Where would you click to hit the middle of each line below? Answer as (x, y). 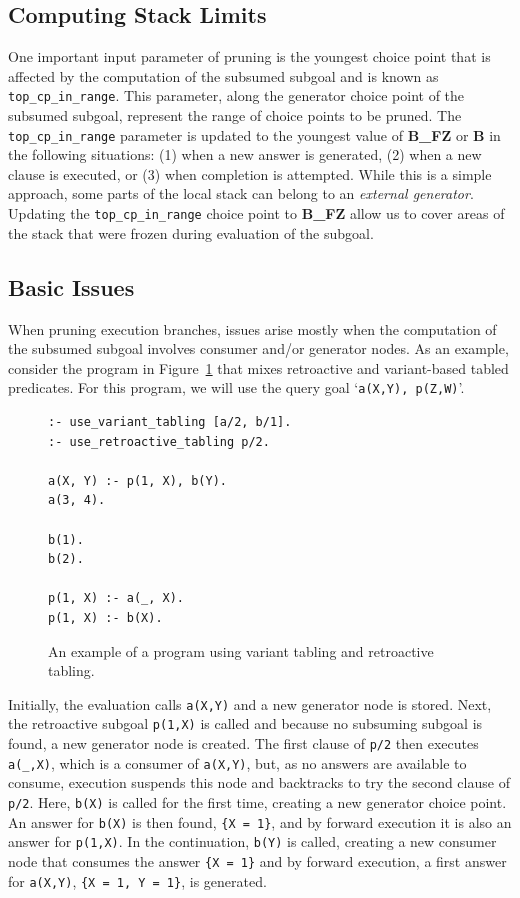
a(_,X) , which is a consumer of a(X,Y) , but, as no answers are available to (237, 762)
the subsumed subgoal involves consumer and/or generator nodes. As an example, (258, 348)
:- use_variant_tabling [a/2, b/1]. (170, 421)
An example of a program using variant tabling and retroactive (241, 650)
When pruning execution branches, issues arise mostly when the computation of (252, 328)
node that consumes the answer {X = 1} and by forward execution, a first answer (257, 860)
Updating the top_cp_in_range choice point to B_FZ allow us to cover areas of (256, 213)
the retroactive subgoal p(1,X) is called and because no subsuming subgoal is (245, 723)
